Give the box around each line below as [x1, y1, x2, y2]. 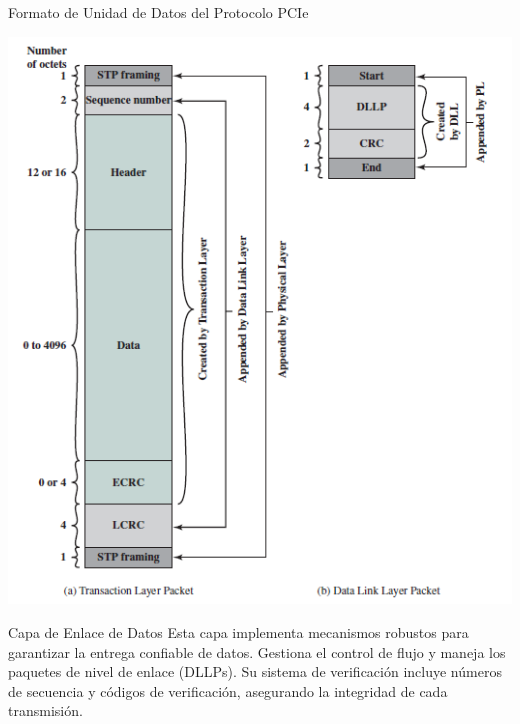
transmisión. [8, 700, 83, 721]
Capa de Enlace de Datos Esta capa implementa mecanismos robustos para [8, 622, 469, 643]
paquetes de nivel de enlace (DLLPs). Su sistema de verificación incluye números [8, 661, 502, 682]
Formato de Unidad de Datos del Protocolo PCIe [8, 2, 309, 22]
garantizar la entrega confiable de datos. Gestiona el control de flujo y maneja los [8, 641, 506, 662]
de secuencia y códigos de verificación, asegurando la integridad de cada [8, 680, 448, 701]
